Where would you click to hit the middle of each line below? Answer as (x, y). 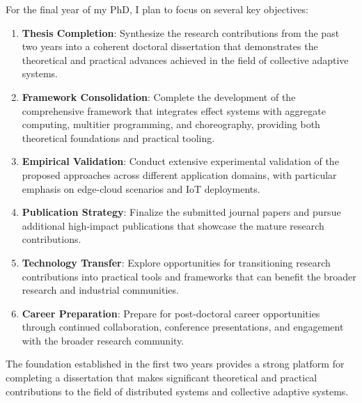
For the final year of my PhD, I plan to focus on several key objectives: (157, 9)
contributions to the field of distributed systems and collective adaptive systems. (177, 391)
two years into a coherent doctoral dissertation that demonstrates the (170, 46)
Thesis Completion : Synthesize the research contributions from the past (181, 32)
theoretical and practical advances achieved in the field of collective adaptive (185, 60)
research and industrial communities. (100, 290)
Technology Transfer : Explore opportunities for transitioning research (176, 262)
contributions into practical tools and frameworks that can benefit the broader (189, 276)
